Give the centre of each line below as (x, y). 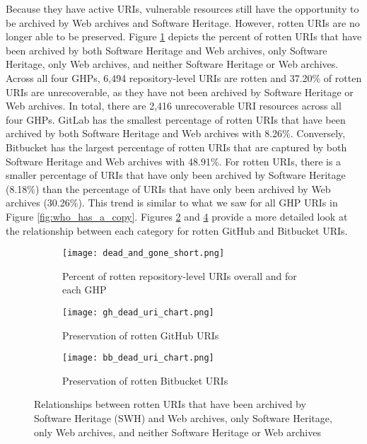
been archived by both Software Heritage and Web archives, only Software (167, 50)
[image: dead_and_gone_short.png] (144, 253)
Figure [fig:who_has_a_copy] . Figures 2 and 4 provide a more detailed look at (177, 216)
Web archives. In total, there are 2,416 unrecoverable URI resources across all (174, 106)
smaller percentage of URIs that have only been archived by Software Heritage (176, 175)
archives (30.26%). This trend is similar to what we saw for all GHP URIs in (172, 203)
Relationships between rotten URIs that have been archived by (170, 404)
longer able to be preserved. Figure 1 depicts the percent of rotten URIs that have (184, 36)
